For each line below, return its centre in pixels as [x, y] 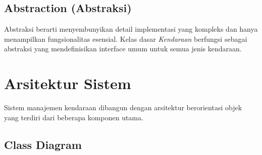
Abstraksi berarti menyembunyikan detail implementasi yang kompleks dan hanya [131, 29]
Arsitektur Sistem [68, 83]
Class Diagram [43, 144]
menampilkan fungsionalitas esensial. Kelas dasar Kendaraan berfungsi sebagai [126, 38]
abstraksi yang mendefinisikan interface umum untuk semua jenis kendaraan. [123, 49]
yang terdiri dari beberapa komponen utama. [74, 117]
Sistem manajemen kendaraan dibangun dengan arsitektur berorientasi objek [123, 107]
